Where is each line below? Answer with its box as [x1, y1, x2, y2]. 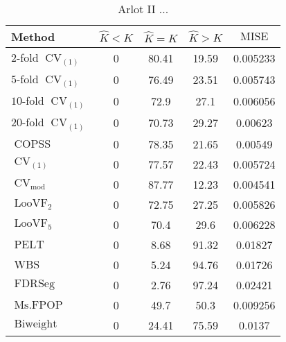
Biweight [14, 318, 57, 330]
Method [11, 28, 55, 44]
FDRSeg [14, 277, 55, 289]
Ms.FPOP [14, 299, 63, 311]
